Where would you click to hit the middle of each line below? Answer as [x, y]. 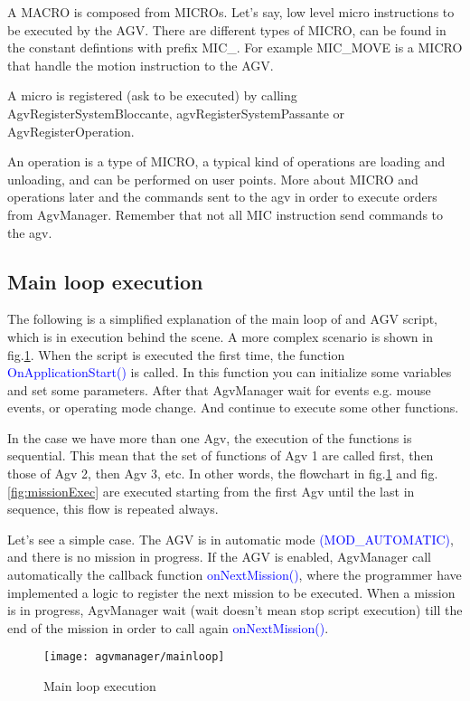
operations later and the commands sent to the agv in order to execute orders [222, 197]
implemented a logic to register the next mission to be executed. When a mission [231, 592]
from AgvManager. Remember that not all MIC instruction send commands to [226, 214]
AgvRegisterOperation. [71, 131]
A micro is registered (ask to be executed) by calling [152, 95]
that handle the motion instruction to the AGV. [141, 65]
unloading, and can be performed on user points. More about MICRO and [213, 179]
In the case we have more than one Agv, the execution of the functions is [210, 437]
